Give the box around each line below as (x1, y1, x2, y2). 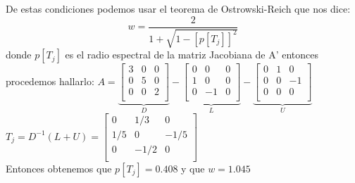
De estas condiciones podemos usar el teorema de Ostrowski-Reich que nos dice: (6, 1, 351, 15)
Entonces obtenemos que (6, 160, 112, 175)
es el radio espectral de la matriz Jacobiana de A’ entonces (65, 47, 319, 62)
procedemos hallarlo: (6, 73, 94, 88)
